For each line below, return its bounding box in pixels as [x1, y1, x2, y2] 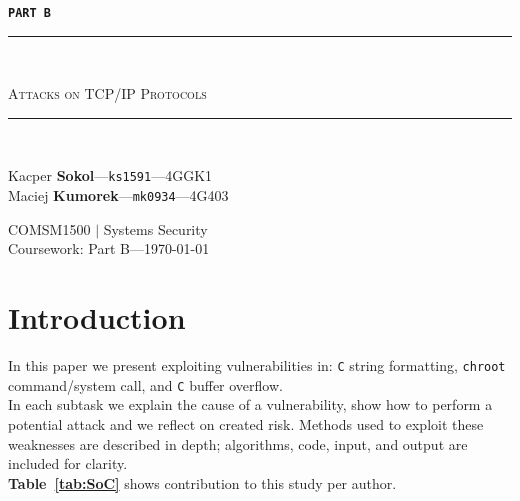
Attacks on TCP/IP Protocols [8, 83, 207, 104]
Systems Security [103, 218, 208, 239]
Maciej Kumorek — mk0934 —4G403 [8, 185, 229, 206]
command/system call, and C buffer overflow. [8, 374, 283, 395]
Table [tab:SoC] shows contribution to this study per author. [8, 472, 397, 493]
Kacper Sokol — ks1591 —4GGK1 [8, 165, 213, 186]
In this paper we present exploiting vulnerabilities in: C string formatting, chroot [8, 355, 506, 376]
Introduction [8, 297, 186, 338]
